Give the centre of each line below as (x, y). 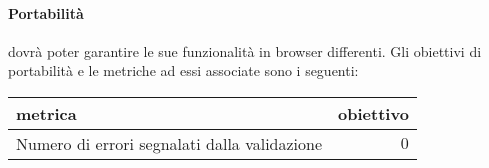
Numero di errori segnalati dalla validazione (169, 143)
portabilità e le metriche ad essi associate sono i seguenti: (183, 70)
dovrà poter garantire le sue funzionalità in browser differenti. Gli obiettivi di (245, 50)
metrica (46, 113)
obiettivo (373, 113)
